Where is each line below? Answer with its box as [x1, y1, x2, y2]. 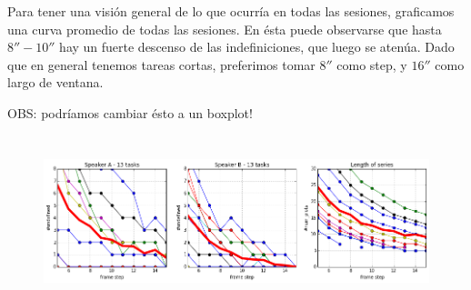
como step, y [336, 55, 407, 74]
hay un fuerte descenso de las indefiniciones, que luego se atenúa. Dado [59, 37, 455, 56]
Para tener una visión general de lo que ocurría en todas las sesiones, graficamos [7, 2, 455, 20]
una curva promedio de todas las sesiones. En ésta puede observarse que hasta [7, 19, 442, 38]
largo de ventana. [7, 73, 104, 92]
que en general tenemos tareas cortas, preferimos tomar [7, 55, 316, 74]
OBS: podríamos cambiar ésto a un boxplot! [7, 103, 253, 122]
